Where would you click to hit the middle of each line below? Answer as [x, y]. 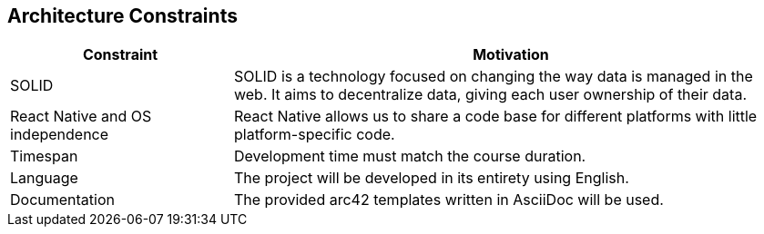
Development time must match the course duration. [410, 156]
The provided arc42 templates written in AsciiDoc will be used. [448, 200]
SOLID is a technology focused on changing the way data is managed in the [493, 77]
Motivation [511, 55]
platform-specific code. [314, 135]
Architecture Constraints [122, 16]
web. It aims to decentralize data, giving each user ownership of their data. [490, 95]
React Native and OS [81, 117]
